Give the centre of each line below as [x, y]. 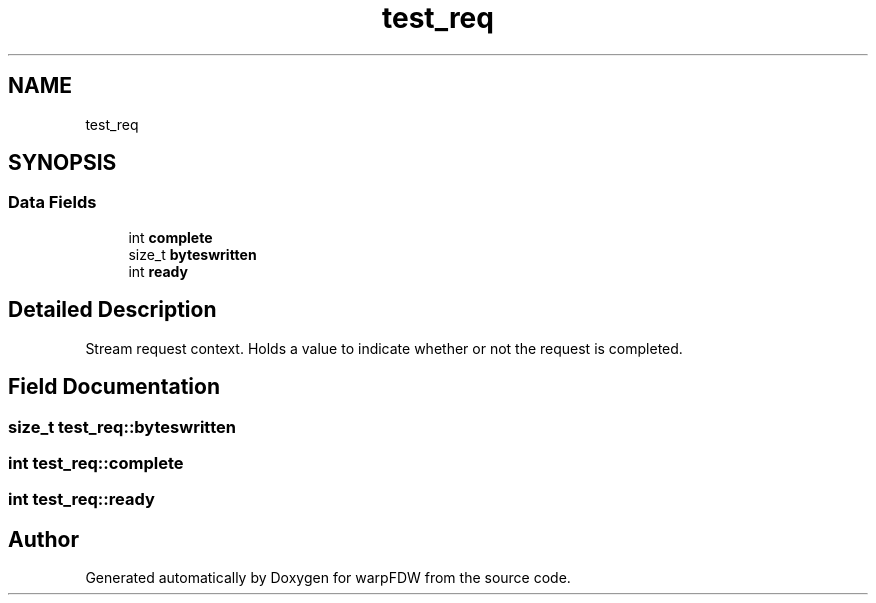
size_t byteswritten [192, 254]
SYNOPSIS [62, 163]
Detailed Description [112, 310]
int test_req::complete [96, 462]
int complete [170, 237]
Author [43, 539]
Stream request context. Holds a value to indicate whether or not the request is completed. [384, 348]
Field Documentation [114, 387]
